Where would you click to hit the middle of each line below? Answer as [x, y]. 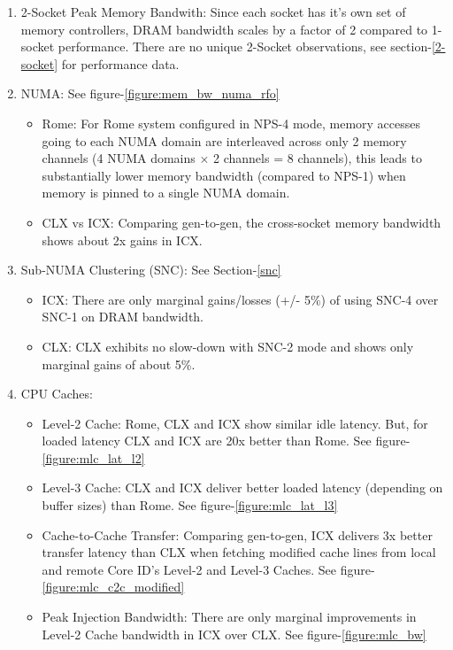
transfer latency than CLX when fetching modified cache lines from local [239, 552]
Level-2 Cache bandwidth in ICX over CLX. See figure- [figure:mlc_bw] [234, 634]
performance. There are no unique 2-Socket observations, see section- [245, 46]
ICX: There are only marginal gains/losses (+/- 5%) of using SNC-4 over [240, 299]
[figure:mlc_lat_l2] [93, 457]
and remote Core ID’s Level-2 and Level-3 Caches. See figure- [208, 569]
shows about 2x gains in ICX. [122, 240]
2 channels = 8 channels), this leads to [318, 158]
